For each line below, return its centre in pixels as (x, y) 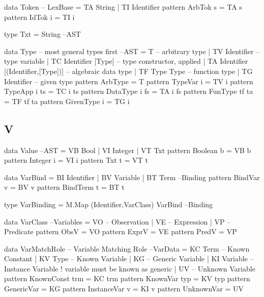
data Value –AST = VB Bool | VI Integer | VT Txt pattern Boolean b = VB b (128, 150)
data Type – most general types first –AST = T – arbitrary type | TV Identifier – (132, 51)
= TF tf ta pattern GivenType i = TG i (67, 101)
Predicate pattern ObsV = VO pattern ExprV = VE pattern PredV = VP (121, 231)
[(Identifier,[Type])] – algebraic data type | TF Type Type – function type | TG (128, 71)
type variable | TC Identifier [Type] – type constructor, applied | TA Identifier (126, 61)
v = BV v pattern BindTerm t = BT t (64, 187)
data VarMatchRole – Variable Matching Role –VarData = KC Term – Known (127, 248)
